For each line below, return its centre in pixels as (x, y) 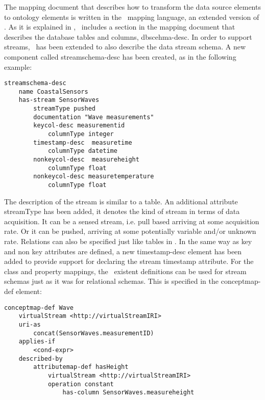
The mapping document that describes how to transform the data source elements (132, 7)
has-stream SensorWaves (59, 100)
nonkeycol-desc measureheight (86, 160)
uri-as (30, 324)
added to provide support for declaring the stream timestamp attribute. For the (129, 261)
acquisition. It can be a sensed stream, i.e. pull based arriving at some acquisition (132, 221)
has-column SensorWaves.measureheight (128, 393)
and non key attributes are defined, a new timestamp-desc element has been (123, 251)
